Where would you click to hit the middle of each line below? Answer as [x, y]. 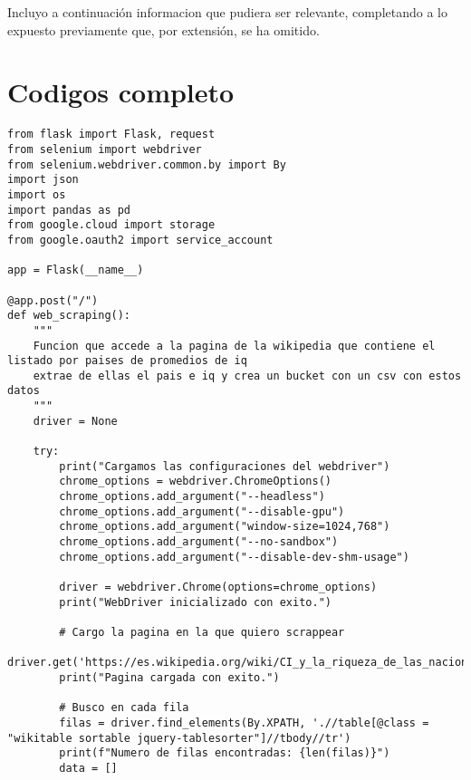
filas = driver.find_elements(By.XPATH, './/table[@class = [244, 722]
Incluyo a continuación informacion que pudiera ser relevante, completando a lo [227, 12]
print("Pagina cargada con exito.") [169, 677]
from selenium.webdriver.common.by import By [147, 164]
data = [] [88, 768]
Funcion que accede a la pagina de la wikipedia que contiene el [234, 346]
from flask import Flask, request [111, 135]
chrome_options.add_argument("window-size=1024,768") [225, 527]
